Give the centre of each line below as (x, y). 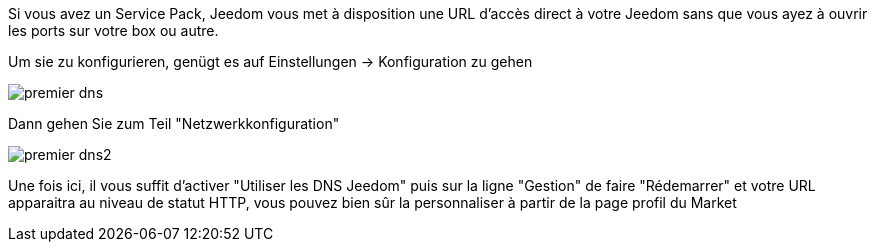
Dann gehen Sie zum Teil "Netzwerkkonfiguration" (174, 123)
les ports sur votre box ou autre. (113, 30)
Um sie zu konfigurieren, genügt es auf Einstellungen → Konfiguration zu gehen (270, 61)
